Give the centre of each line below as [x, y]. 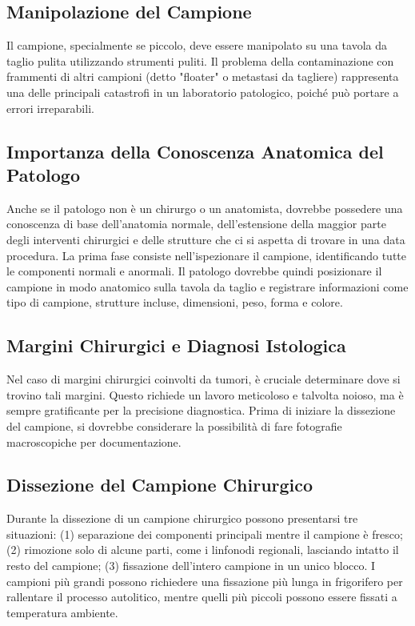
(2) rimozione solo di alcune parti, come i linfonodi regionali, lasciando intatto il [203, 550]
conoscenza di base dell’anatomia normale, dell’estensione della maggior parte [196, 224]
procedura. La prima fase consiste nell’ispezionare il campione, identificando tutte [207, 255]
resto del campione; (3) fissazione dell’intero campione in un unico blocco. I [191, 566]
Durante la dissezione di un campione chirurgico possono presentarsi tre [182, 518]
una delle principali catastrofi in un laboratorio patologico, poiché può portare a [203, 92]
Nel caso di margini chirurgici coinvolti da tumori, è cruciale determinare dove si [204, 379]
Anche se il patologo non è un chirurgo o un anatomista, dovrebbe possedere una [205, 208]
